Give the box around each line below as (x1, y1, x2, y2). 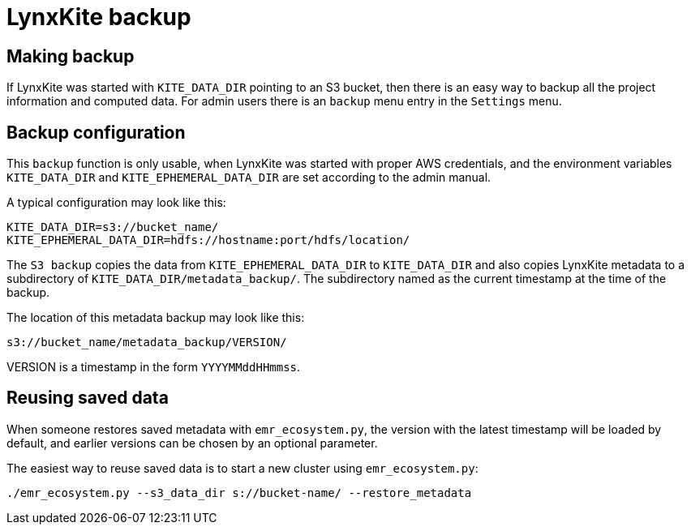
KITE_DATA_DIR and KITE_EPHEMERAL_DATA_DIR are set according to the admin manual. (6, 170, 491, 185)
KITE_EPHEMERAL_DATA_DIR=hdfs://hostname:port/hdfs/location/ (6, 233, 410, 247)
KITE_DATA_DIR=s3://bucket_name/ (6, 221, 219, 234)
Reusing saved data (6, 388, 169, 409)
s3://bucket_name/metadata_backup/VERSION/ (6, 336, 287, 349)
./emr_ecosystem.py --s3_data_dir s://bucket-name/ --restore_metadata (6, 486, 472, 499)
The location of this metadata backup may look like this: (6, 310, 305, 325)
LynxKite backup (6, 3, 191, 31)
